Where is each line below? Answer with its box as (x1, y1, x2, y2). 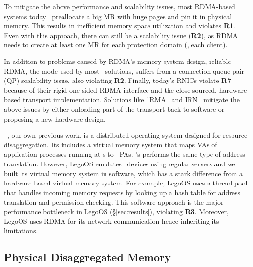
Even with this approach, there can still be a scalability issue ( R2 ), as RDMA (4, 30, 238, 40)
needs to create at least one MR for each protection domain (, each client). (4, 40, 228, 50)
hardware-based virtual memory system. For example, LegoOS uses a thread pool (4, 178, 248, 188)
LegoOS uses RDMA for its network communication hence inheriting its (4, 216, 219, 226)
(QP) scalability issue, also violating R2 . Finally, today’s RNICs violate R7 (4, 75, 232, 85)
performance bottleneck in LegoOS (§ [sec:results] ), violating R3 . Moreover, (4, 206, 229, 216)
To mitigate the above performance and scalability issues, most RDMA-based (4, 1, 235, 11)
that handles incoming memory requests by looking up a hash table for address (4, 187, 241, 197)
